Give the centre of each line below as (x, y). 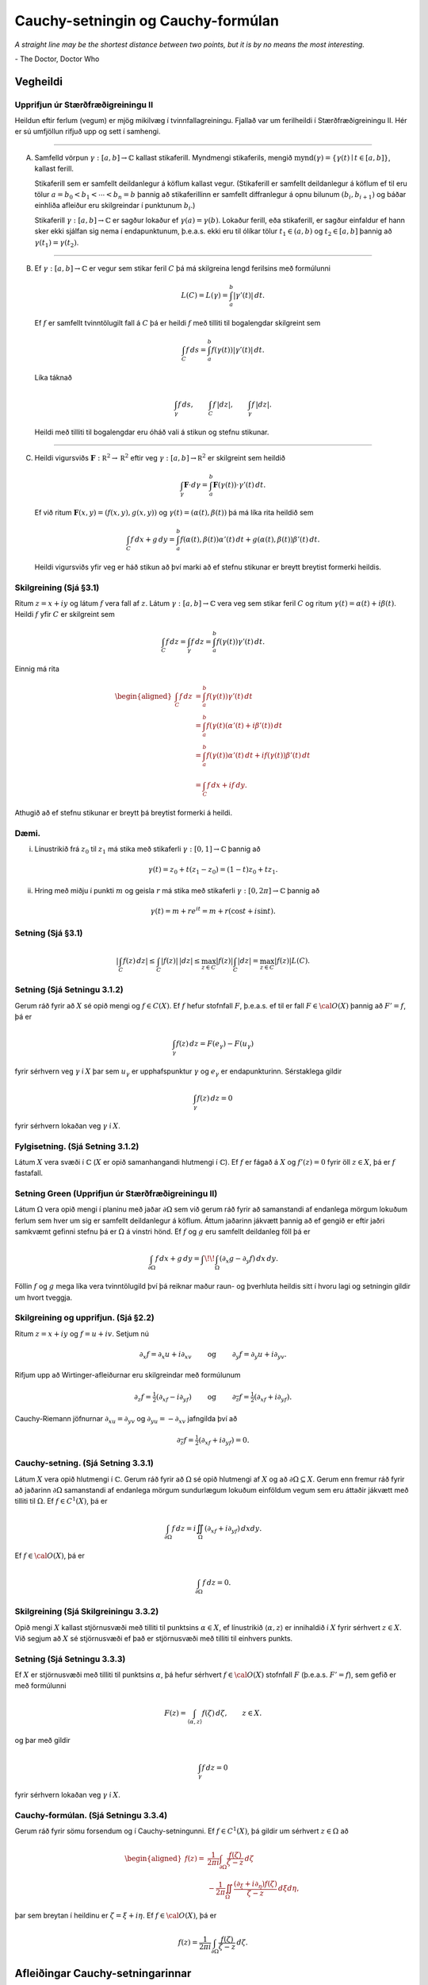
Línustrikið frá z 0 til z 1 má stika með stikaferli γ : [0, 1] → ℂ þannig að (147, 850)
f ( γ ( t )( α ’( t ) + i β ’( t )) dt (245, 726)
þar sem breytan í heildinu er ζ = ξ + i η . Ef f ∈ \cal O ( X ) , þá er (116, 1916)
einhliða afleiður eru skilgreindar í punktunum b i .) (115, 206)
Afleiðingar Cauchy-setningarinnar (103, 1973)
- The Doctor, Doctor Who (57, 59)
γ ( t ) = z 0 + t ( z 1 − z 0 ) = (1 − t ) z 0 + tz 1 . (213, 871)
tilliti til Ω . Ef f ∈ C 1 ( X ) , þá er (61, 1501)
